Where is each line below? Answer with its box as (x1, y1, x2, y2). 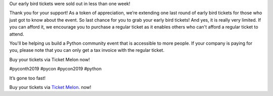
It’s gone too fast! (9, 75, 45, 81)
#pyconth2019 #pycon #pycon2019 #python (9, 66, 102, 72)
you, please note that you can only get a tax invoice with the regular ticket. (9, 47, 164, 53)
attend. (9, 31, 24, 37)
